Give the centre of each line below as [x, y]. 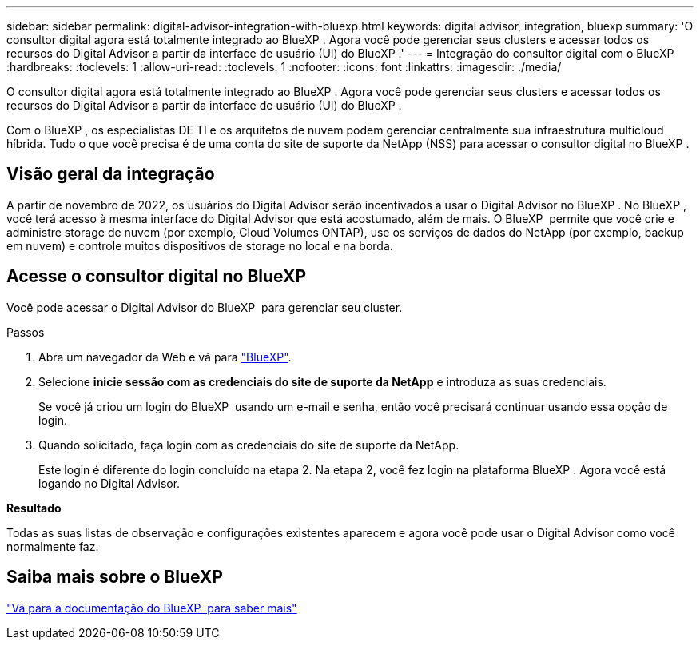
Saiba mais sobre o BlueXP [115, 577]
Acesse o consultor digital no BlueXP [157, 277]
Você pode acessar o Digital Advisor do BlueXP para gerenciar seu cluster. [205, 307]
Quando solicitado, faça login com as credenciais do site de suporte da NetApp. [249, 445]
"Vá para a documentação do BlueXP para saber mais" [152, 608]
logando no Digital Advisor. [109, 483]
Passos [26, 332]
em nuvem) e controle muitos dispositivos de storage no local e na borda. [200, 245]
